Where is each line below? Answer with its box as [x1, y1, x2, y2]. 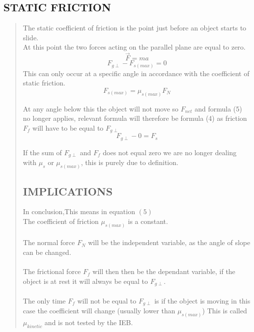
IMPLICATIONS [23, 183, 113, 198]
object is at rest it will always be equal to [23, 276, 148, 286]
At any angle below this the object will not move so [23, 103, 179, 113]
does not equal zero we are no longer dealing [103, 147, 237, 157]
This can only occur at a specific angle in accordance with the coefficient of [23, 68, 250, 78]
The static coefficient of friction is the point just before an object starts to [23, 23, 247, 33]
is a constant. [128, 216, 168, 226]
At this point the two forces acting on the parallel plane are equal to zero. [23, 42, 246, 52]
